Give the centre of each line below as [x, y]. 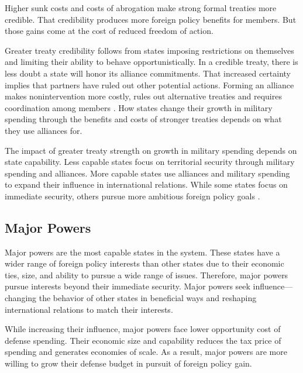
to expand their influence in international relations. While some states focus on [146, 184]
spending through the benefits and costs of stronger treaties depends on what [143, 119]
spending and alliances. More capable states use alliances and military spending [147, 173]
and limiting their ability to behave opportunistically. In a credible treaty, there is [151, 62]
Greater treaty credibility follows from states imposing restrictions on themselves [149, 50]
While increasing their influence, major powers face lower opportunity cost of [143, 329]
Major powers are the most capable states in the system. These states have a [142, 252]
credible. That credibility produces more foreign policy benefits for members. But [151, 19]
